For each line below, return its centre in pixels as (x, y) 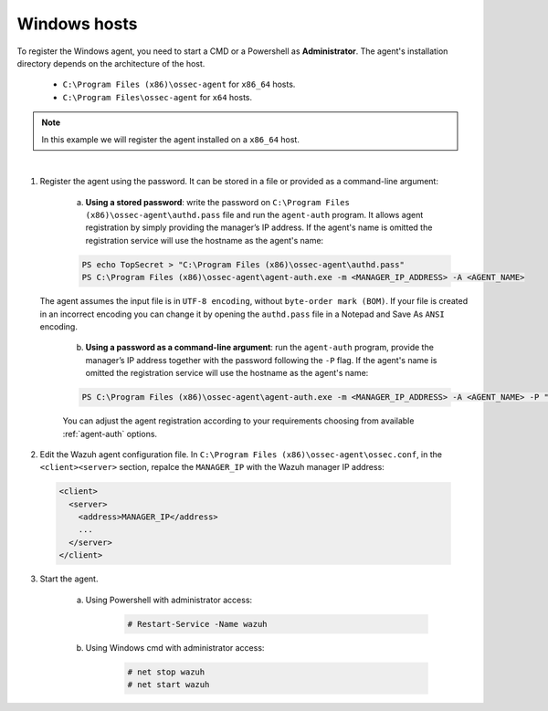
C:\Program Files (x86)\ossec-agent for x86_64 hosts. (179, 84)
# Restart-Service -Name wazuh (198, 624)
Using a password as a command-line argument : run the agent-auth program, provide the (259, 348)
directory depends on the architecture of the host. (111, 63)
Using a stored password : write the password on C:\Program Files (218, 202)
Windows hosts (77, 24)
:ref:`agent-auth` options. (110, 434)
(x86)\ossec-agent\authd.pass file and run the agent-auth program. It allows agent (254, 215)
